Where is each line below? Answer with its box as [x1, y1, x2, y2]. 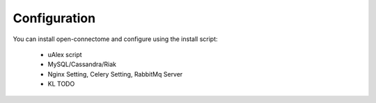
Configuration [13, 10, 96, 26]
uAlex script [47, 50, 83, 58]
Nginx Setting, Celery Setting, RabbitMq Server [47, 70, 183, 78]
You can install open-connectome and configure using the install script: [13, 35, 219, 43]
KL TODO [47, 80, 75, 88]
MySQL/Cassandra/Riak [47, 60, 116, 69]
